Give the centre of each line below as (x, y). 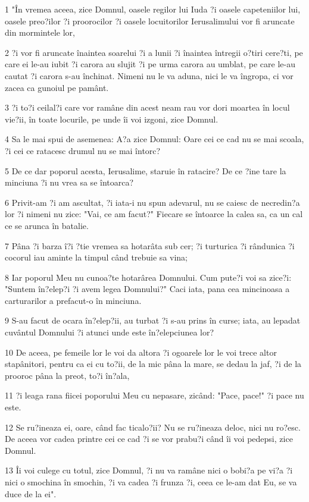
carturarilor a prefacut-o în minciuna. (73, 300)
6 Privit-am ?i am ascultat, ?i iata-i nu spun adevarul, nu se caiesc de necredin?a (152, 202)
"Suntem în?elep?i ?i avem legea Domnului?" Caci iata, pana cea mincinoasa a (147, 289)
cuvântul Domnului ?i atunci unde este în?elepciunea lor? (110, 332)
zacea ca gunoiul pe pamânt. (57, 87)
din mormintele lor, (40, 32)
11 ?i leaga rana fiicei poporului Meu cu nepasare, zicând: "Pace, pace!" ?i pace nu (154, 395)
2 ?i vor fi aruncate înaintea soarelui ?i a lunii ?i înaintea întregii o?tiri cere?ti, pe (154, 52)
